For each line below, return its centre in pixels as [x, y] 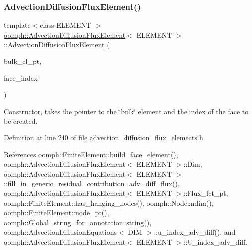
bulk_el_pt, [23, 61]
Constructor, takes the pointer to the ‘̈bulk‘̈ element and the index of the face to [126, 111]
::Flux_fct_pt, [206, 193]
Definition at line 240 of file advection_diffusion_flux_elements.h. [105, 137]
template [17, 25]
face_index [21, 78]
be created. [21, 121]
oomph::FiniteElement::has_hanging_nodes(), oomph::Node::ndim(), [109, 203]
